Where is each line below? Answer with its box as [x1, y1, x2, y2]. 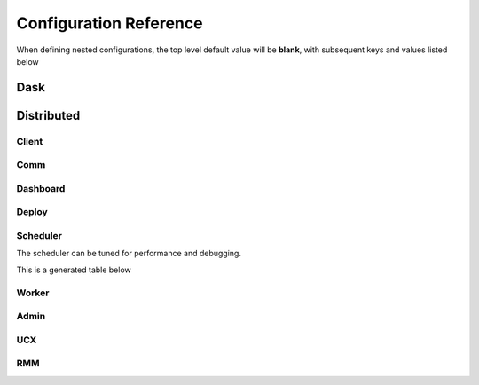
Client [16, 135, 43, 147]
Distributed [16, 107, 81, 123]
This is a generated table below [16, 264, 132, 275]
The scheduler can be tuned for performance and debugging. [16, 248, 241, 259]
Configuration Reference [16, 13, 203, 33]
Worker [16, 287, 50, 299]
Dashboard [16, 182, 66, 194]
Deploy [16, 206, 48, 218]
